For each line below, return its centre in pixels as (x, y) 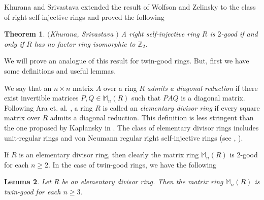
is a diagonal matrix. (213, 98)
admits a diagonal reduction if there (202, 88)
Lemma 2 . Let (28, 181)
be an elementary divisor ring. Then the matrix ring (142, 181)
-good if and (239, 34)
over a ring (120, 88)
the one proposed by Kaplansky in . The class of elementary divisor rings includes (131, 127)
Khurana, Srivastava (82, 34)
